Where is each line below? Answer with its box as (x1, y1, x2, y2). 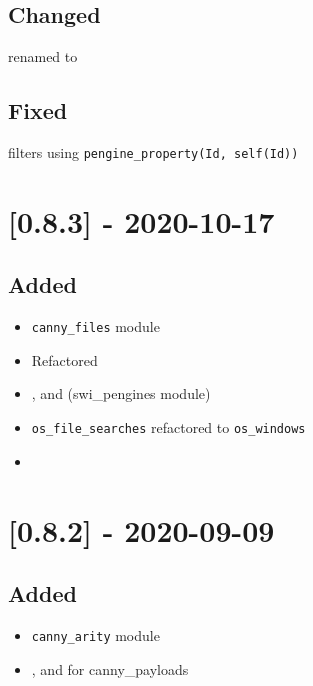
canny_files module (31, 316, 160, 337)
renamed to (8, 46, 78, 67)
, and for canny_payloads (31, 658, 189, 679)
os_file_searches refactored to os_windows (31, 417, 306, 438)
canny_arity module (31, 624, 160, 645)
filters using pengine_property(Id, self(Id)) (8, 142, 299, 162)
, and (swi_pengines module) (31, 383, 211, 404)
